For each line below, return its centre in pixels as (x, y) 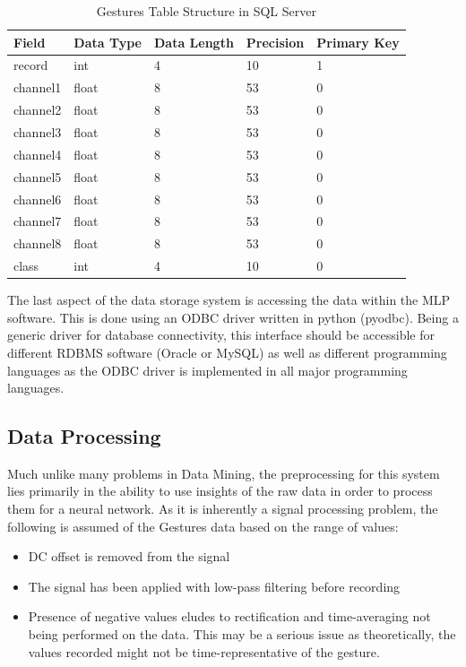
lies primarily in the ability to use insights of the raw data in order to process (220, 491)
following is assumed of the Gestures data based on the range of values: (203, 526)
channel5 (38, 176)
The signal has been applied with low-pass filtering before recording (214, 586)
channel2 (38, 110)
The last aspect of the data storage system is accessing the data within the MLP (229, 300)
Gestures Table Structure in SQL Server (206, 11)
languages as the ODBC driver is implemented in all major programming (207, 370)
